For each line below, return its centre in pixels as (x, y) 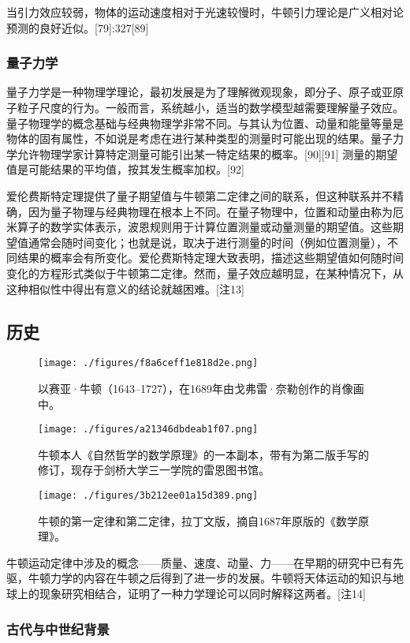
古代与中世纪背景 (58, 628)
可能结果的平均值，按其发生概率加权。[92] (136, 169)
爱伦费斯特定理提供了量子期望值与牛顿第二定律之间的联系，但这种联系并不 (199, 195)
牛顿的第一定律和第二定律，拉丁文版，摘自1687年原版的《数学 (198, 520)
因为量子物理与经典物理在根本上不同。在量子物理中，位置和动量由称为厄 (216, 211)
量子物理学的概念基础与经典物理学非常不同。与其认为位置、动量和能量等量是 (205, 123)
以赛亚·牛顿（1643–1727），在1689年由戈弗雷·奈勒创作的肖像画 (201, 388)
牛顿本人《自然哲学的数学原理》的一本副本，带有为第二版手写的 (203, 454)
